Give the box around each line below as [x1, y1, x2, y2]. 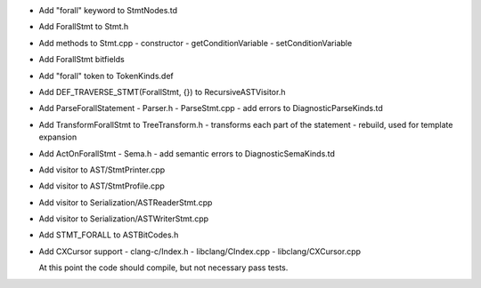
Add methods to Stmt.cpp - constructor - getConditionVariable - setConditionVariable [38, 37, 353, 48]
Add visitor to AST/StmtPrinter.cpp [38, 164, 166, 175]
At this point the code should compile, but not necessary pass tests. [38, 262, 289, 273]
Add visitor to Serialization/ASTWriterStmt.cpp [38, 213, 209, 224]
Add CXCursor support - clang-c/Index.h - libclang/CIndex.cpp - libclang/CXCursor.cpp [38, 245, 361, 257]
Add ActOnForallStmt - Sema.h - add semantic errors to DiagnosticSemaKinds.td [38, 148, 336, 159]
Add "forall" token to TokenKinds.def [38, 70, 174, 81]
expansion [38, 132, 77, 142]
